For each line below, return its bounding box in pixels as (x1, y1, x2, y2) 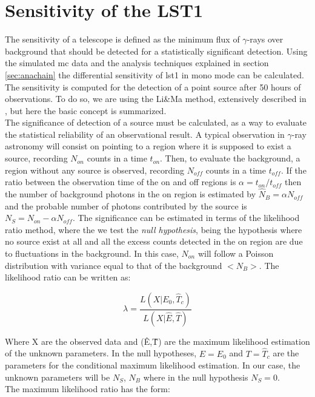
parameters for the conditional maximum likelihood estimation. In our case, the (5, 359, 300, 372)
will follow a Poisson (197, 247, 274, 260)
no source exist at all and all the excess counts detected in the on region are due (5, 235, 303, 248)
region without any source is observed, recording (5, 163, 184, 176)
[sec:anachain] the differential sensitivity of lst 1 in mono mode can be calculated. (5, 68, 304, 81)
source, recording (5, 152, 68, 165)
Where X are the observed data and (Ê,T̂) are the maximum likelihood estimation (5, 334, 310, 347)
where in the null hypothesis (143, 370, 248, 383)
